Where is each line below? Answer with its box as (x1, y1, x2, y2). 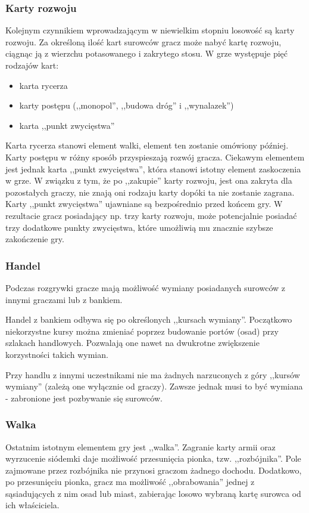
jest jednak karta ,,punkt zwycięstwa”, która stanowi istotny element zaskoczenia (5, 162, 301, 175)
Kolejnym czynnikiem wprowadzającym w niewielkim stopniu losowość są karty (5, 24, 295, 36)
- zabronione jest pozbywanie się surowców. (5, 391, 163, 404)
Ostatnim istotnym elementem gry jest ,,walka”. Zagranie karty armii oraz (5, 440, 276, 453)
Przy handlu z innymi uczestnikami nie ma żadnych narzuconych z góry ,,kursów (5, 368, 300, 381)
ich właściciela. (5, 499, 60, 511)
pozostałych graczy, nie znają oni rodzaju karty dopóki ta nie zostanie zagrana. (5, 186, 295, 198)
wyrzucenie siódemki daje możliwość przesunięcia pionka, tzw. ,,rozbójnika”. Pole (5, 452, 301, 465)
